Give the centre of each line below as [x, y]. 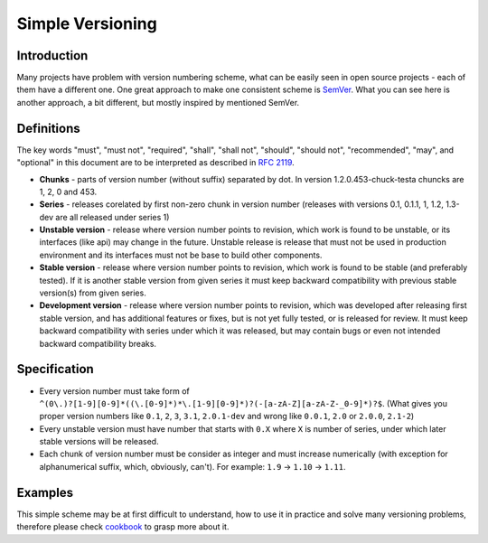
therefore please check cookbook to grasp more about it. [123, 527]
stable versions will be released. [99, 442]
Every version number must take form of [114, 391]
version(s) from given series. [93, 293]
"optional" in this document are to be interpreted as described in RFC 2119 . [156, 163]
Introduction [52, 56]
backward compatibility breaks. [98, 343]
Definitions [48, 128]
